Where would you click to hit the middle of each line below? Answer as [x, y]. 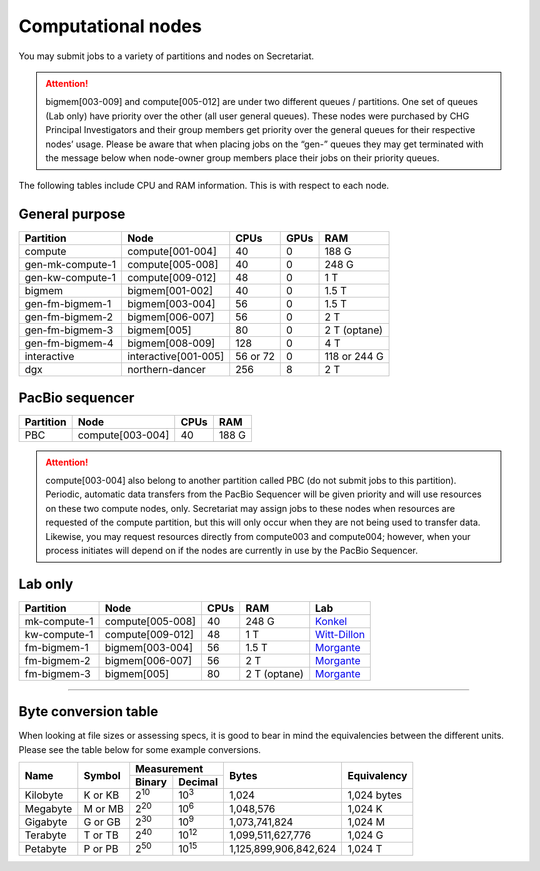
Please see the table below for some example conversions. [140, 749]
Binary [151, 782]
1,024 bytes [374, 795]
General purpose [72, 214]
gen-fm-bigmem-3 [69, 330]
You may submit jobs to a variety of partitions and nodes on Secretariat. [166, 56]
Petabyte [45, 848]
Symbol [102, 775]
